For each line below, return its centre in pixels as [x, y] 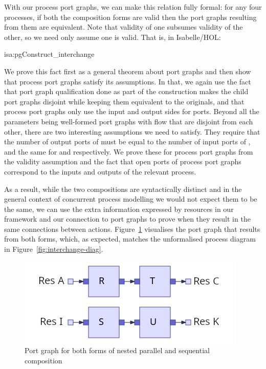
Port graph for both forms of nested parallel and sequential [117, 350]
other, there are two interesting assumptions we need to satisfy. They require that [132, 131]
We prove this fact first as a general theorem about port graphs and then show [128, 71]
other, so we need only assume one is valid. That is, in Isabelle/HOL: [113, 37]
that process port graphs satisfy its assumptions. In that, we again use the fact [128, 81]
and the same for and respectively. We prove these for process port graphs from [129, 151]
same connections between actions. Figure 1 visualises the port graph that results [132, 229]
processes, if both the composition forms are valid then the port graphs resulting [130, 17]
